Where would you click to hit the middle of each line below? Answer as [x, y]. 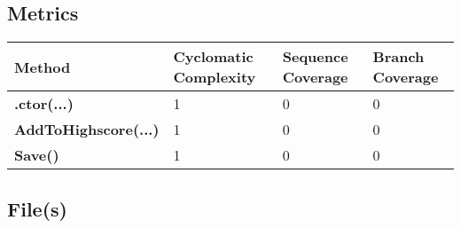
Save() [37, 155]
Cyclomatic [213, 57]
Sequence [315, 57]
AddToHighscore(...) [87, 130]
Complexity [215, 77]
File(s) [37, 208]
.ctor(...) [44, 104]
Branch [398, 57]
